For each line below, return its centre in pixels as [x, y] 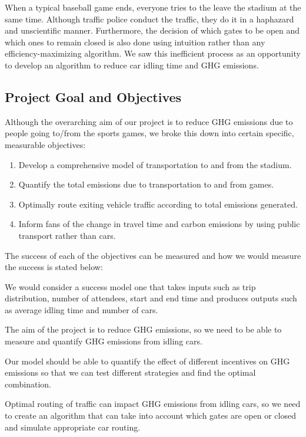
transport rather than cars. [67, 235]
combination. [28, 384]
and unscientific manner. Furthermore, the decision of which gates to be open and [152, 30]
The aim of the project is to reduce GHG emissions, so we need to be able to [143, 329]
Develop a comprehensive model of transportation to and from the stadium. [155, 164]
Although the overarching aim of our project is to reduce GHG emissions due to [149, 121]
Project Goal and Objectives [93, 96]
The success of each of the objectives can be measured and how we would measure [153, 255]
